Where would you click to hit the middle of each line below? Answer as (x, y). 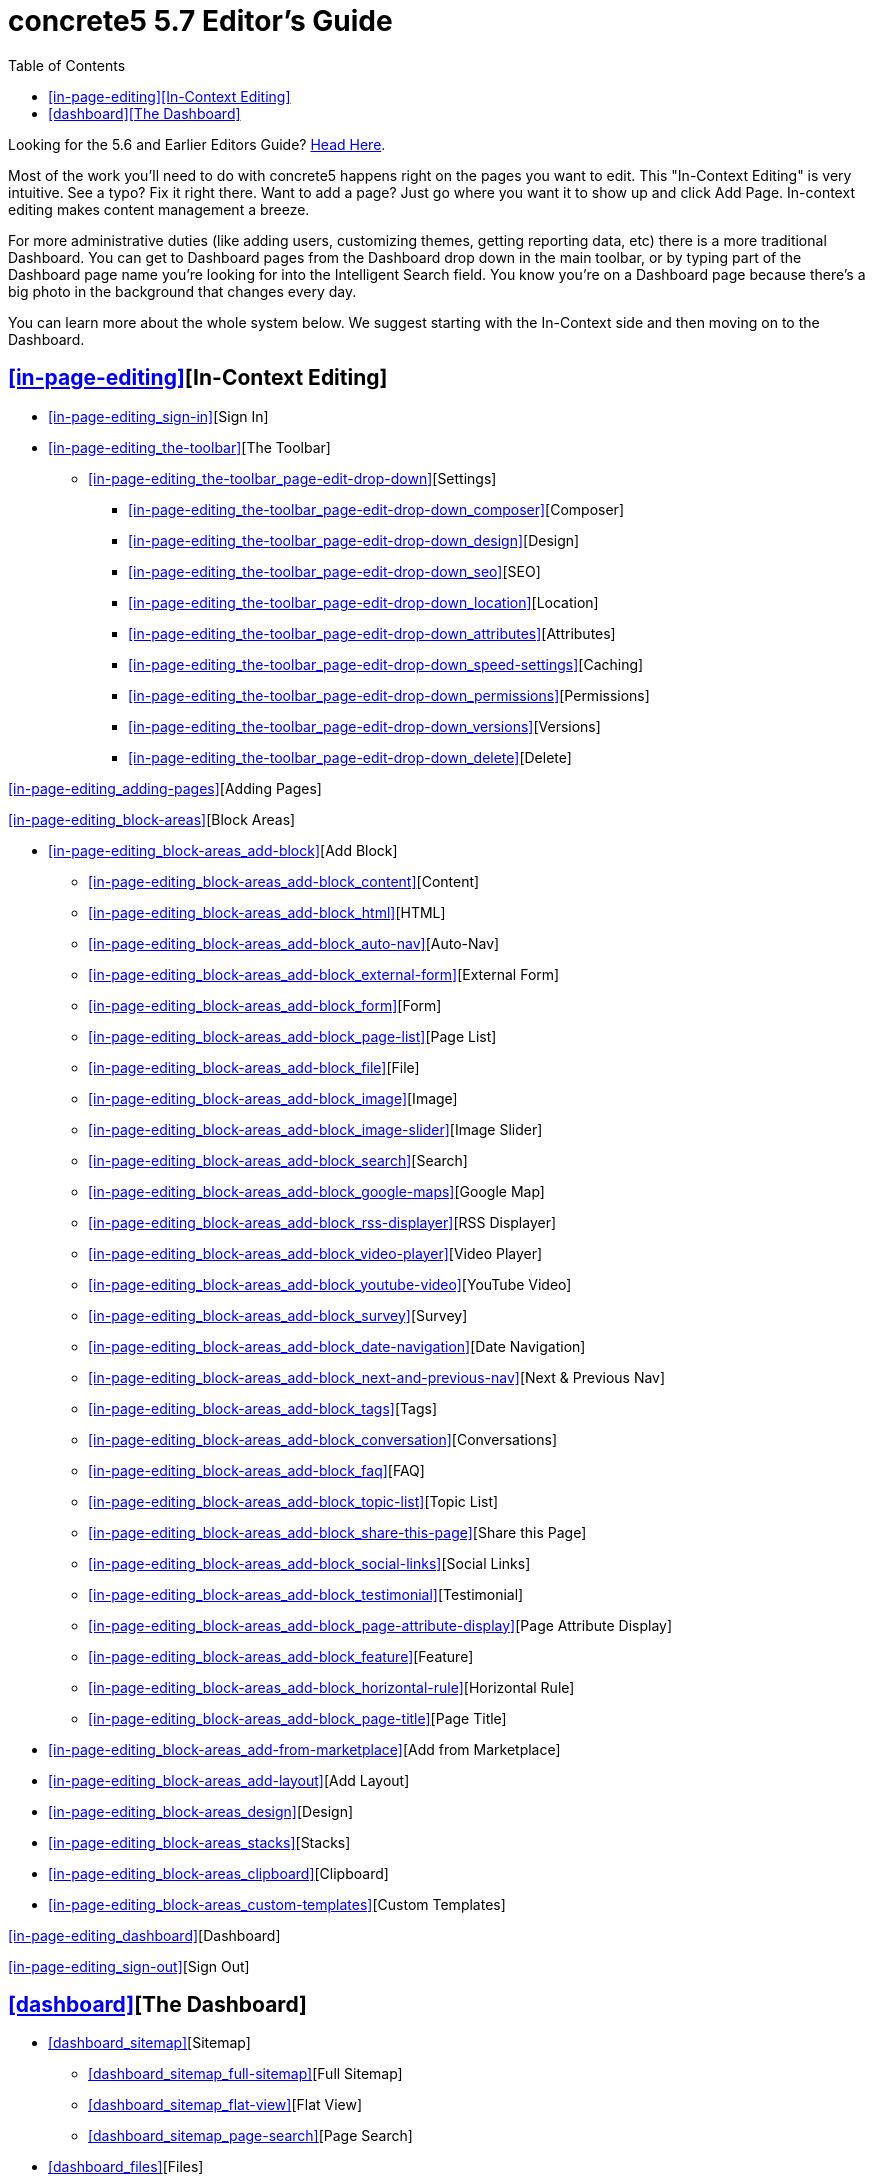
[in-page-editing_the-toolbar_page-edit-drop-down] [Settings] (292, 478)
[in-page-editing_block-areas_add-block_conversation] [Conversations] (323, 1439)
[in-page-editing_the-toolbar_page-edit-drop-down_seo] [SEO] (334, 571)
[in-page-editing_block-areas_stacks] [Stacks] (199, 1842)
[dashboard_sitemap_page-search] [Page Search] (250, 2136)
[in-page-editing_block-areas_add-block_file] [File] (254, 1067)
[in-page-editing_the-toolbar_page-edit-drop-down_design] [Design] (354, 540)
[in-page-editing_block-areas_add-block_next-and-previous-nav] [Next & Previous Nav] (377, 1377)
